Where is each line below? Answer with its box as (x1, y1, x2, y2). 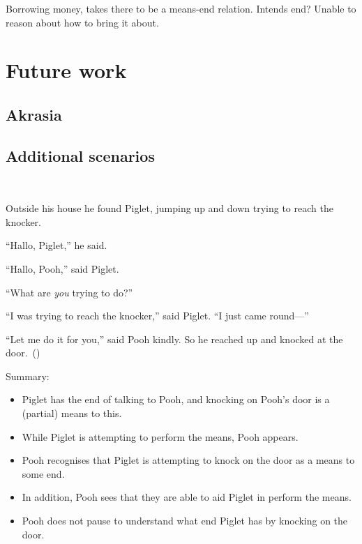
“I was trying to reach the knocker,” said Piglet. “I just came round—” (6, 308, 309, 323)
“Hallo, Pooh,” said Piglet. (6, 261, 119, 275)
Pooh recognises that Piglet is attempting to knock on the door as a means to (22, 453, 355, 467)
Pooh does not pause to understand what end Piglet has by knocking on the (22, 513, 348, 528)
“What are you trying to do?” (6, 285, 133, 299)
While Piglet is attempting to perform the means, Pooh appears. (22, 429, 299, 444)
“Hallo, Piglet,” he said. (6, 238, 107, 252)
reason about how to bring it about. (6, 15, 159, 29)
